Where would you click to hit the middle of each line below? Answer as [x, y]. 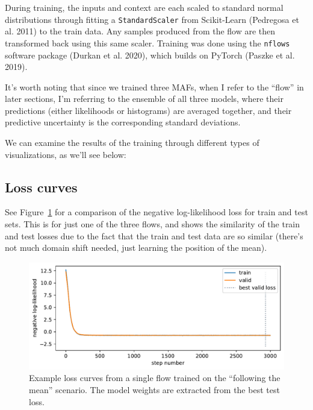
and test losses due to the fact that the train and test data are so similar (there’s [154, 235]
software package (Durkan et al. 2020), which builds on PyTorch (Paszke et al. [150, 55]
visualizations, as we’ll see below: [66, 154]
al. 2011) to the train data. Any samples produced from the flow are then [140, 31]
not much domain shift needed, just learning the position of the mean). [136, 248]
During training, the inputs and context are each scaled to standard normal [144, 7]
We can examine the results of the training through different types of [132, 143]
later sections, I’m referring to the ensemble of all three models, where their [144, 99]
